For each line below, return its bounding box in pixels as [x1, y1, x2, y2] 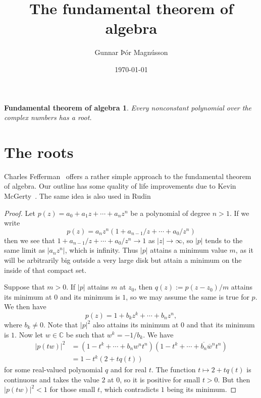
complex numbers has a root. [4, 112, 92, 123]
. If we [229, 207, 249, 218]
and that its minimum [186, 319, 255, 330]
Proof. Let [4, 207, 35, 218]
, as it [235, 245, 253, 255]
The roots [4, 141, 74, 162]
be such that [66, 329, 105, 339]
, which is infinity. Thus [65, 245, 138, 255]
